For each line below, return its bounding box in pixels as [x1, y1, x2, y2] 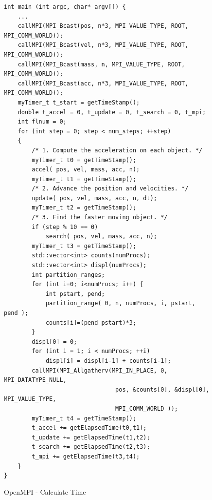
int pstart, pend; [45, 290, 105, 297]
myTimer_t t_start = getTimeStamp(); [18, 99, 140, 106]
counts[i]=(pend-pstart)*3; [45, 319, 137, 326]
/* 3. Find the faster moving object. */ [32, 214, 168, 221]
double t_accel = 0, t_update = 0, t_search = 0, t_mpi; [18, 108, 206, 116]
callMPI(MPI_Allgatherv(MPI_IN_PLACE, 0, [32, 367, 168, 374]
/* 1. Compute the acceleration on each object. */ [32, 146, 203, 154]
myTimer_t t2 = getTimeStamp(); [32, 204, 137, 211]
